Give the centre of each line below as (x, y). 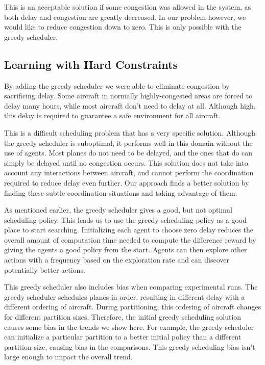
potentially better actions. (45, 269)
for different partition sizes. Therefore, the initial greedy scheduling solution (123, 317)
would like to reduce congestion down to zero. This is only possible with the (123, 27)
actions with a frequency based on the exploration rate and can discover (117, 260)
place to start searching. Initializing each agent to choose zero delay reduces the (129, 230)
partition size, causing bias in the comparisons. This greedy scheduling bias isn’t (130, 346)
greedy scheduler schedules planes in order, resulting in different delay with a (125, 296)
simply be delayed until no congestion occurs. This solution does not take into (126, 162)
